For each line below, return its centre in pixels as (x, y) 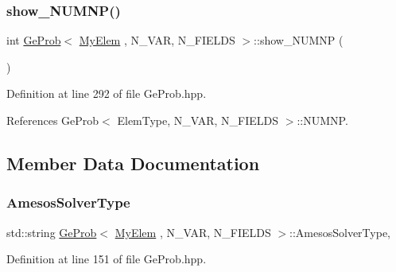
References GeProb (53, 120)
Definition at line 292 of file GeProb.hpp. (107, 93)
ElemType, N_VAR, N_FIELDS (198, 120)
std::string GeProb (52, 232)
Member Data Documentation (133, 163)
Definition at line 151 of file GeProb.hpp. (107, 259)
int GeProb (34, 40)
